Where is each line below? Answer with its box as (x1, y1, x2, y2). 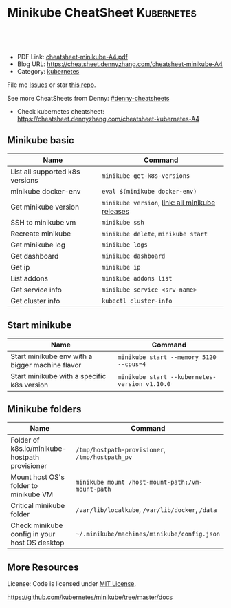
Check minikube (10, 520, 63, 530)
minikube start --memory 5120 (118, 353, 217, 361)
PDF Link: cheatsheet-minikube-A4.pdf (16, 52, 129, 61)
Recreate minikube (10, 229, 71, 239)
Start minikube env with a (10, 352, 93, 361)
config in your (10, 529, 56, 539)
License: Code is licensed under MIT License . (7, 580, 136, 588)
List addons (10, 274, 48, 283)
